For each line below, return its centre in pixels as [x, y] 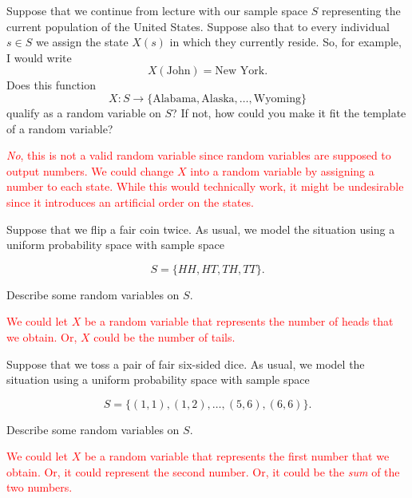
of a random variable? [60, 128]
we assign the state [82, 42]
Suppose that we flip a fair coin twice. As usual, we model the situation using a [201, 229]
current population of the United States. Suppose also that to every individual [198, 26]
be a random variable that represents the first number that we [237, 456]
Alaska [218, 99]
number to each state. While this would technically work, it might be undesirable [205, 186]
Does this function [51, 85]
